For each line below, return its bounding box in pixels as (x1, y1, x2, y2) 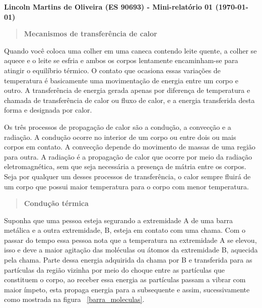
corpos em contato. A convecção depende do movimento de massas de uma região (4, 141, 255, 152)
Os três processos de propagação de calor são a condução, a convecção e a (4, 121, 231, 132)
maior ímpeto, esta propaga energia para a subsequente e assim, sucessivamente (4, 284, 250, 294)
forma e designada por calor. (4, 105, 92, 115)
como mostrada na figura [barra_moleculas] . (4, 294, 145, 304)
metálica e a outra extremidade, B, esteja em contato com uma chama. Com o (4, 225, 245, 235)
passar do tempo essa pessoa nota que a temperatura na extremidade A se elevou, (4, 234, 257, 245)
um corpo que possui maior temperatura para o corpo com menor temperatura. (4, 181, 249, 191)
